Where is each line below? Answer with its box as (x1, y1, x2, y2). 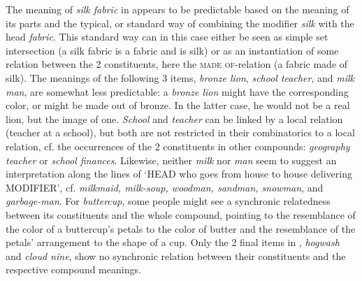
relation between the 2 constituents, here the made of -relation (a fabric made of (6, 57, 348, 71)
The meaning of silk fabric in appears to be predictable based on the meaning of (6, 2, 349, 16)
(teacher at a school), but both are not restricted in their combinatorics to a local (6, 125, 355, 140)
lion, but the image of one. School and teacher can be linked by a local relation (6, 111, 343, 126)
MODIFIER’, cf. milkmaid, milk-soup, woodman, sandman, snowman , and (6, 180, 324, 194)
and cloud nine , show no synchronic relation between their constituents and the (6, 248, 346, 263)
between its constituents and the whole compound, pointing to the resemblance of (6, 207, 356, 222)
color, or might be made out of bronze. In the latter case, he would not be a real (6, 98, 350, 113)
